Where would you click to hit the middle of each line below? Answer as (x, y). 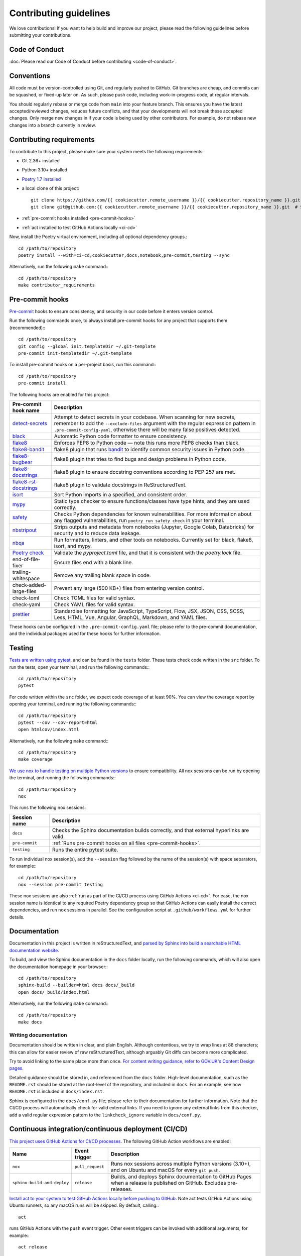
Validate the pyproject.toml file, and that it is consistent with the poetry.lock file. (148, 553)
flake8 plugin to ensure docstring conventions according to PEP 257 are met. (145, 472)
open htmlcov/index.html (49, 729)
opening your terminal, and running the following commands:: (73, 704)
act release (33, 1247)
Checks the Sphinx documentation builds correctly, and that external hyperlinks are (150, 830)
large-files (25, 591)
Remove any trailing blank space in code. (102, 575)
